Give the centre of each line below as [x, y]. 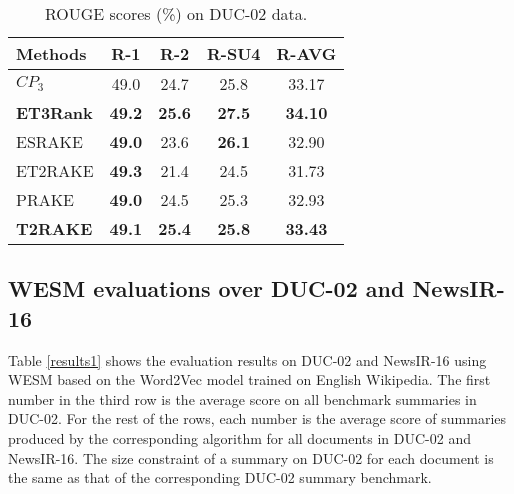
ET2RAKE [55, 170]
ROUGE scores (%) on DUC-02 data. [176, 13]
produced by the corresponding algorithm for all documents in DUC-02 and [239, 437]
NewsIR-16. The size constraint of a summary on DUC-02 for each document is [251, 457]
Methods [51, 53]
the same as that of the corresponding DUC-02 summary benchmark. [220, 477]
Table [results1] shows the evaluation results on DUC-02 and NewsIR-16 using [247, 359]
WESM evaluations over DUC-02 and [206, 288]
